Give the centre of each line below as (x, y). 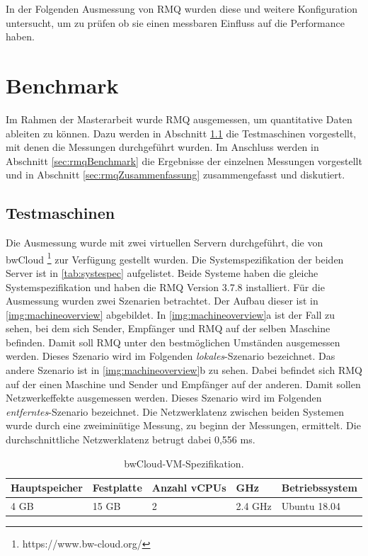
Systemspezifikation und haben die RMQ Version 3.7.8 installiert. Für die (165, 286)
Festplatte (117, 488)
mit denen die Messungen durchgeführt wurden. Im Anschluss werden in (162, 147)
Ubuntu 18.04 (311, 506)
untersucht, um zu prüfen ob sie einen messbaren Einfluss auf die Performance (175, 22)
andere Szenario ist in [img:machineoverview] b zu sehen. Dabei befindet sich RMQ (184, 370)
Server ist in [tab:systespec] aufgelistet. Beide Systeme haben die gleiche (162, 272)
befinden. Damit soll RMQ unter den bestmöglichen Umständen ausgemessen (173, 342)
